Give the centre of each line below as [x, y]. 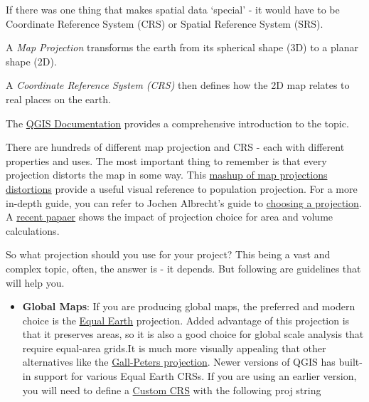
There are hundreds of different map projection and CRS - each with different [175, 147]
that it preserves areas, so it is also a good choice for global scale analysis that [193, 334]
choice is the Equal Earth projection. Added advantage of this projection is [186, 320]
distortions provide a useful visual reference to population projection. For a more [182, 188]
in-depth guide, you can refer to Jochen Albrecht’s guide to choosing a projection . [184, 202]
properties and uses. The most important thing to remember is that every [166, 160]
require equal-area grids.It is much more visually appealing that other [174, 348]
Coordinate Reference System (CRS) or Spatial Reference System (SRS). [165, 23]
